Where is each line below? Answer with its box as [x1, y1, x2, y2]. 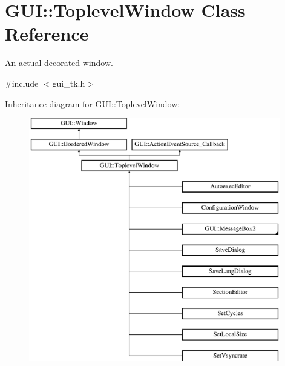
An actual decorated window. [5, 56, 113, 69]
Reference [5, 21, 89, 46]
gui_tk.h [52, 76, 85, 89]
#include [5, 76, 39, 89]
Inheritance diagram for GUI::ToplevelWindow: [5, 97, 180, 110]
